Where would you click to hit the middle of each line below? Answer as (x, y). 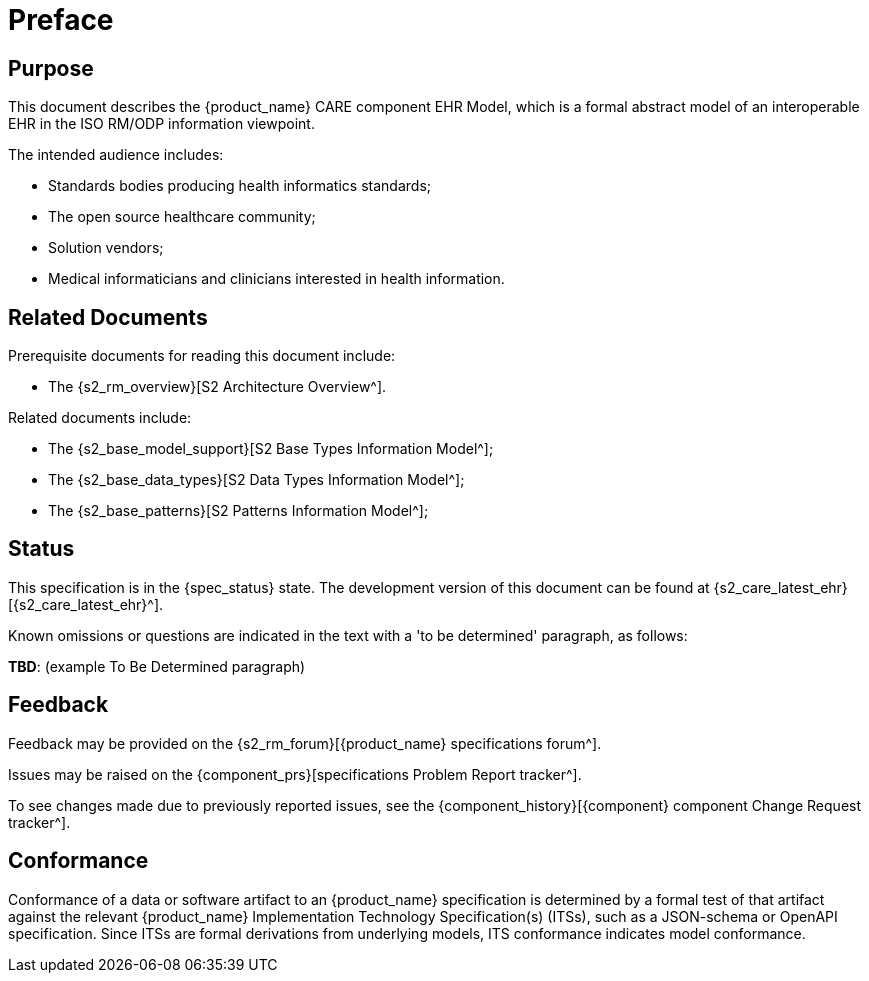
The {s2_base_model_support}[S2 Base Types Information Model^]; (271, 449)
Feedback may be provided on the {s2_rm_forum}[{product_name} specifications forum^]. (305, 743)
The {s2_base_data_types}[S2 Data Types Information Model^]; (256, 480)
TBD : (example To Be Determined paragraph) (157, 666)
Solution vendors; (106, 248)
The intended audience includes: (116, 155)
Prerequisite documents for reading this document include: (202, 356)
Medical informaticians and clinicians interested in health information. (276, 279)
